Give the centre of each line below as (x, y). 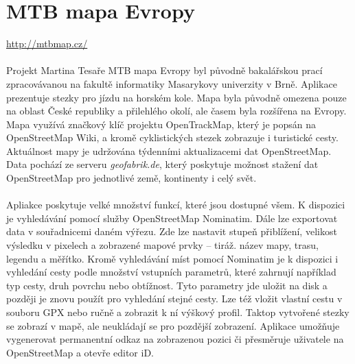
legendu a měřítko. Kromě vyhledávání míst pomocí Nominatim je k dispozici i (172, 258)
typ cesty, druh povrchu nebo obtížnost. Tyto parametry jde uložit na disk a (167, 285)
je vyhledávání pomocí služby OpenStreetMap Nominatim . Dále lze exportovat (172, 218)
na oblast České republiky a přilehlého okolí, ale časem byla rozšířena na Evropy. (176, 111)
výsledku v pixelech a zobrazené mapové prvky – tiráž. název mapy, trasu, (162, 245)
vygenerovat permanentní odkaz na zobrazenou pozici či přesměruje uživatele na (175, 339)
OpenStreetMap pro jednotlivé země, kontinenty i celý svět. (131, 178)
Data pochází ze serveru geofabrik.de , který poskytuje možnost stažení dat (162, 164)
